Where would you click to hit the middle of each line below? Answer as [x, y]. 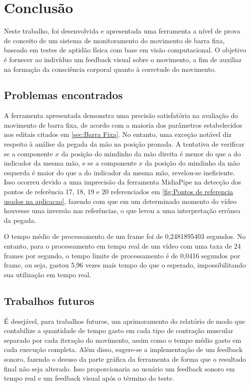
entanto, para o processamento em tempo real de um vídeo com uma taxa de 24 [123, 246]
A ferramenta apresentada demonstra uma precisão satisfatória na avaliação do [121, 115]
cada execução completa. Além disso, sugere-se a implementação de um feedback [123, 349]
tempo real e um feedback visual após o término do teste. [89, 378]
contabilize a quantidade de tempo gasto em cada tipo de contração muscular [119, 330]
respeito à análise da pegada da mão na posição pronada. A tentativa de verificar [124, 144]
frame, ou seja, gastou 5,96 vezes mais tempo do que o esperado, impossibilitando [125, 265]
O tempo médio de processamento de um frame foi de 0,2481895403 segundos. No [125, 236]
